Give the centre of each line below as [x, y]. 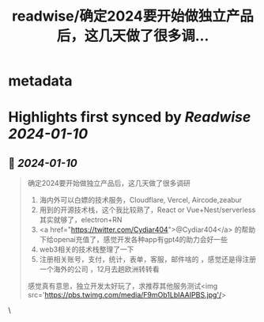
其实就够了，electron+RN [81, 220]
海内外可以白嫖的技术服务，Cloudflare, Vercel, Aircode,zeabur [141, 200]
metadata [40, 81]
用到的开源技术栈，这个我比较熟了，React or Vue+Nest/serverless [147, 210]
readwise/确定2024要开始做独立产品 [133, 16]
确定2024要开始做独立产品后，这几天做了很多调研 [109, 184]
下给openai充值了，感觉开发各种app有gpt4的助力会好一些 [133, 240]
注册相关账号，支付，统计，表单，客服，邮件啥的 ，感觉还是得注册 [148, 259]
